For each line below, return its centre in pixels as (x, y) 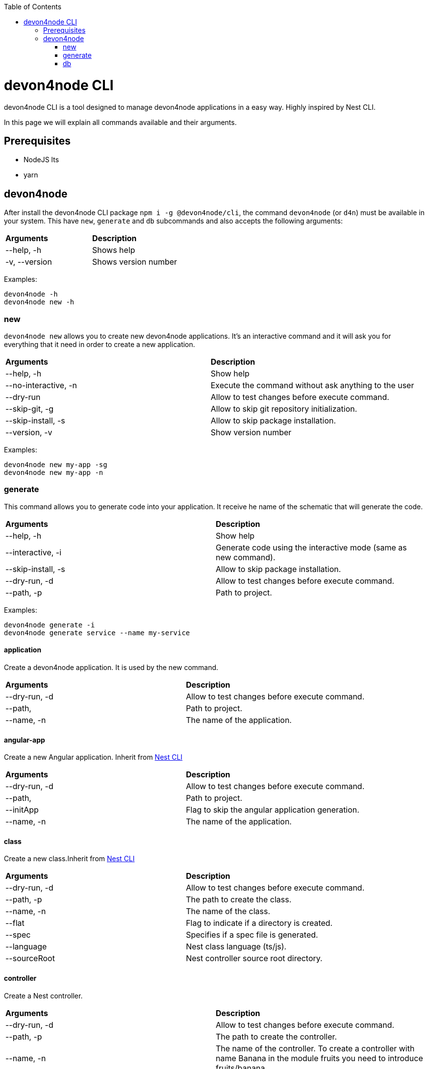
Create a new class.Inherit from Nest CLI (69, 859)
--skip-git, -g (30, 409)
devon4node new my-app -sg (56, 464)
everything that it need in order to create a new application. (100, 344)
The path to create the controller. (277, 1036)
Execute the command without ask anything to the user (312, 385)
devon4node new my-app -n (54, 472)
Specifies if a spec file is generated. (252, 935)
